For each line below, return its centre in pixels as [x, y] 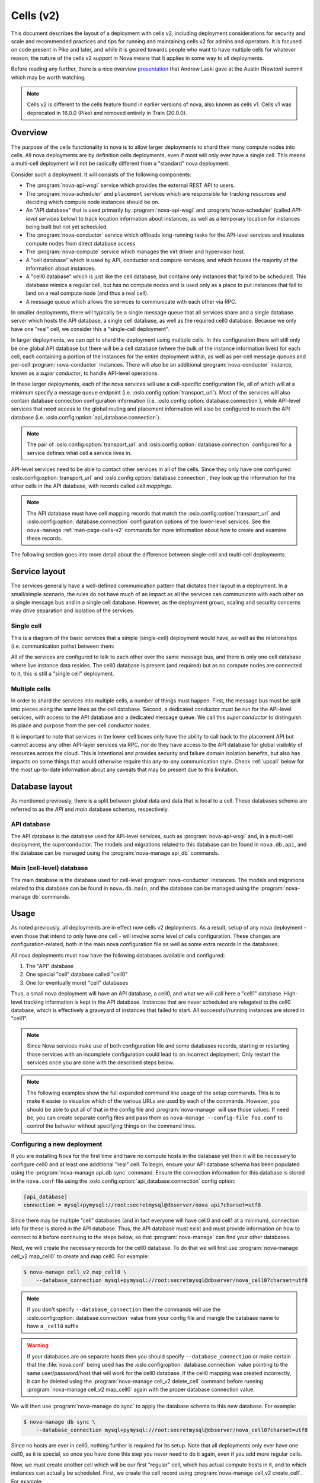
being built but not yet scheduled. [67, 227]
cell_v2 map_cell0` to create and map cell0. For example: [80, 1256]
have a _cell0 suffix [53, 1326]
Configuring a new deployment [57, 1144]
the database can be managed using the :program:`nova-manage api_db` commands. [115, 853]
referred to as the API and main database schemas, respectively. [90, 809]
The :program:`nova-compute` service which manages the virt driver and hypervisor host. [135, 252]
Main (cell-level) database [49, 868]
